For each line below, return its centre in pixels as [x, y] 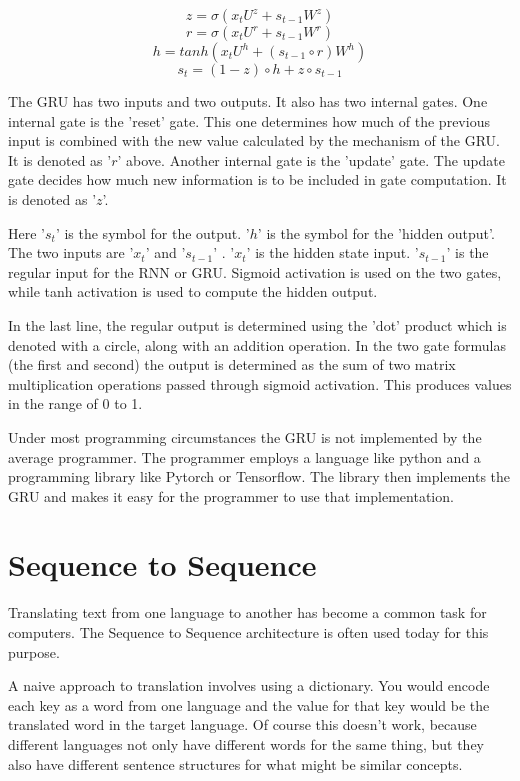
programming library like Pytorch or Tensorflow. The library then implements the [259, 476]
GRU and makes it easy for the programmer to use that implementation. [231, 495]
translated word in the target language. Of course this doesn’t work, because [242, 724]
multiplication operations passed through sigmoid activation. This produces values [260, 383]
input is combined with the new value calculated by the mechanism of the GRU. [254, 140]
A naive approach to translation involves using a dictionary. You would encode [249, 685]
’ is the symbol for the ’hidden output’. [376, 232]
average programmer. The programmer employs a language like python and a [244, 456]
